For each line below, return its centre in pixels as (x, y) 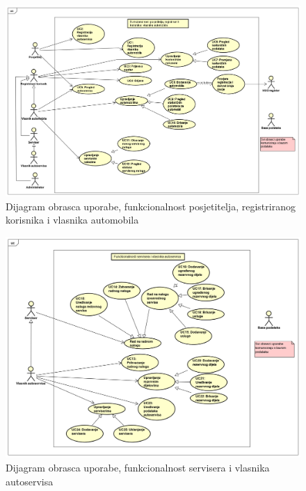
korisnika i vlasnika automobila (72, 220)
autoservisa (30, 481)
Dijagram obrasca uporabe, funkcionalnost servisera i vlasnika (138, 467)
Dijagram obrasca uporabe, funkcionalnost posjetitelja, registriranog (151, 206)
